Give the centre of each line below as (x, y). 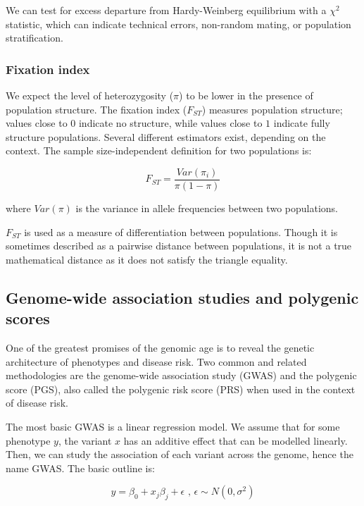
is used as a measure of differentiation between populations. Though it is (181, 232)
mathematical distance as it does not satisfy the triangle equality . (147, 259)
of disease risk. (37, 403)
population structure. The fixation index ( (96, 109)
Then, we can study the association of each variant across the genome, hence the (180, 454)
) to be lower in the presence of (246, 95)
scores (28, 318)
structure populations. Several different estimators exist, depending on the (166, 136)
